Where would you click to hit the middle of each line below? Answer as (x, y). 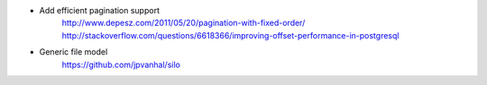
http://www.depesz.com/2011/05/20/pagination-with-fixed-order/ (184, 23)
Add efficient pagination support (99, 10)
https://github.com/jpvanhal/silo (121, 64)
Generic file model (74, 52)
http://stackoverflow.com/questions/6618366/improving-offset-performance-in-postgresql (230, 35)
